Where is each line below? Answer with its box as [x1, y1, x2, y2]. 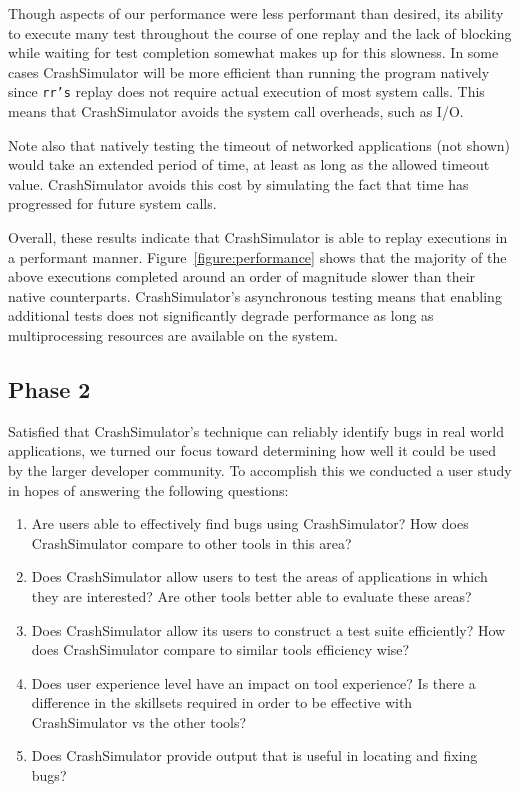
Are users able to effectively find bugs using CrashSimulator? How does [31, 513, 469, 534]
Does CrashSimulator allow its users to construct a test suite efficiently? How [31, 619, 506, 640]
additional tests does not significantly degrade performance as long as [8, 305, 434, 326]
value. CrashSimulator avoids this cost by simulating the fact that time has [8, 173, 469, 194]
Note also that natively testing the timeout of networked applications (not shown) [8, 134, 511, 155]
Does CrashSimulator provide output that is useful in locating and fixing [31, 745, 478, 766]
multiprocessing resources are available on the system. [8, 324, 338, 345]
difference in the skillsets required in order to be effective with [31, 692, 413, 713]
